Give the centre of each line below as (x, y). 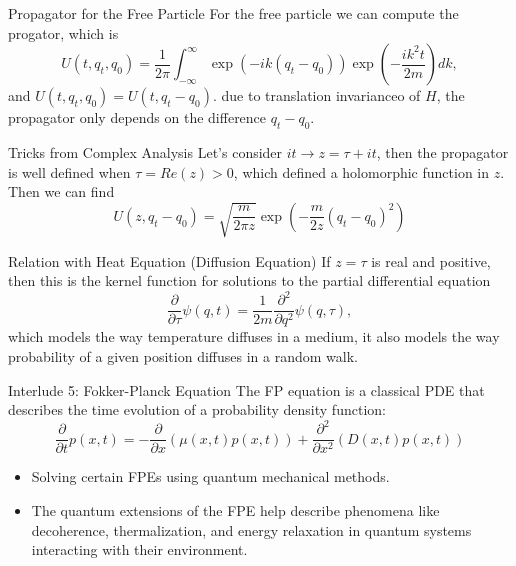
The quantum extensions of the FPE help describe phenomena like (235, 509)
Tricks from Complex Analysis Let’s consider (145, 151)
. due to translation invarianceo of (316, 95)
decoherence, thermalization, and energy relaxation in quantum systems (251, 529)
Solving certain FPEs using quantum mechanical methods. (210, 476)
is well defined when (69, 171)
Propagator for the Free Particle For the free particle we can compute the (233, 13)
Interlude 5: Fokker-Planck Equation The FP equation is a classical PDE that (246, 389)
